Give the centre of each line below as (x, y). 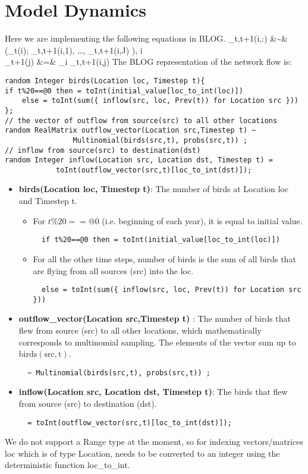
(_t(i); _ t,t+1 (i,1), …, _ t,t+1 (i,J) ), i (74, 50)
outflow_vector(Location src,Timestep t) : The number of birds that (155, 318)
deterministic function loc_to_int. (67, 465)
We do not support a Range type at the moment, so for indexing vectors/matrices (154, 442)
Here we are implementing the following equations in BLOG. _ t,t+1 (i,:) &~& (146, 38)
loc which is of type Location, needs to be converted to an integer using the (142, 453)
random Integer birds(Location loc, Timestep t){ (105, 81)
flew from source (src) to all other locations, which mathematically (140, 330)
